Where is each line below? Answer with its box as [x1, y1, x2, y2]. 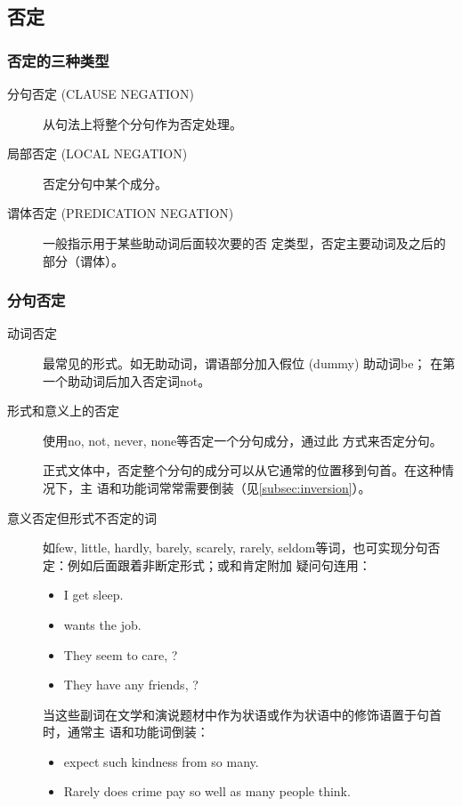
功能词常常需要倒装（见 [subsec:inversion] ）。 [121, 478, 371, 496]
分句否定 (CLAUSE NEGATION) [7, 85, 194, 102]
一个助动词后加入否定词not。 [43, 371, 211, 390]
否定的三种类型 [7, 49, 109, 71]
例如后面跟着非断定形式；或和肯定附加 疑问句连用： [67, 555, 371, 574]
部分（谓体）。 [43, 251, 124, 270]
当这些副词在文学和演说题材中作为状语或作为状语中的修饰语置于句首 [43, 705, 442, 723]
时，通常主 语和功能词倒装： [43, 722, 209, 741]
